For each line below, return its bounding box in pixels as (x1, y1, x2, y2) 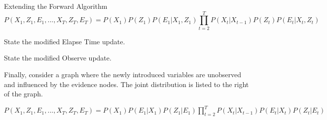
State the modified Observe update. (4, 53, 111, 63)
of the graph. (4, 89, 43, 99)
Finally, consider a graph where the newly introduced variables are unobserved (4, 69, 242, 79)
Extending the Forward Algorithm (4, 1, 108, 11)
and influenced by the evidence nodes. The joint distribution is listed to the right (4, 79, 249, 89)
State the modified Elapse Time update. (4, 36, 125, 46)
